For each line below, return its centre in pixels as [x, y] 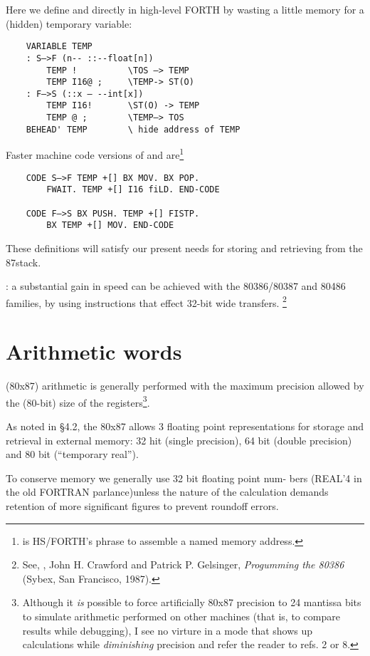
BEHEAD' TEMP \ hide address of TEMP [133, 129]
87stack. [23, 262]
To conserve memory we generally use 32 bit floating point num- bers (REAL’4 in [184, 478]
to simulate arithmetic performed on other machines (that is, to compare [181, 616]
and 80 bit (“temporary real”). [72, 454]
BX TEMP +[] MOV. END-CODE [110, 225]
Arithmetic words [94, 352]
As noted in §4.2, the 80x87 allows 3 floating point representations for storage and [185, 426]
